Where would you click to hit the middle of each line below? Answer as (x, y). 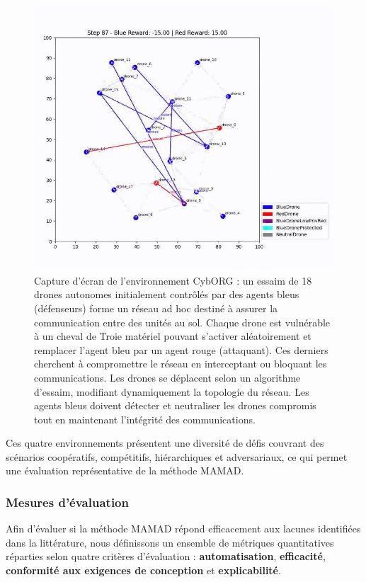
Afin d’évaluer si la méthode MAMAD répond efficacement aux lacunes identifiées (183, 529)
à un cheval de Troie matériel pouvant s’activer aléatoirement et (173, 336)
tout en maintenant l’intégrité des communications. (145, 419)
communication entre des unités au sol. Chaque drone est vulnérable (182, 322)
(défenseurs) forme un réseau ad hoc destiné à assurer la (156, 308)
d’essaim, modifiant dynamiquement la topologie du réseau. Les (172, 391)
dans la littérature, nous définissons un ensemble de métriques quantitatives (170, 542)
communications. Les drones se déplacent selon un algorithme (167, 377)
